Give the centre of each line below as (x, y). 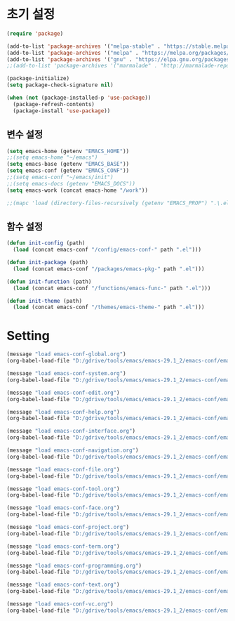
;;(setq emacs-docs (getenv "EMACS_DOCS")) (71, 183)
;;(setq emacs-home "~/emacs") (52, 158)
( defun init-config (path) (46, 243)
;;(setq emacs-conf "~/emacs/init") (60, 177)
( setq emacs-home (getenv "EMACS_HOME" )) (68, 151)
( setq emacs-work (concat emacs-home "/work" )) (78, 190)
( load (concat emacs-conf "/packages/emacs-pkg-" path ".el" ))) (109, 269)
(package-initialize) (38, 79)
